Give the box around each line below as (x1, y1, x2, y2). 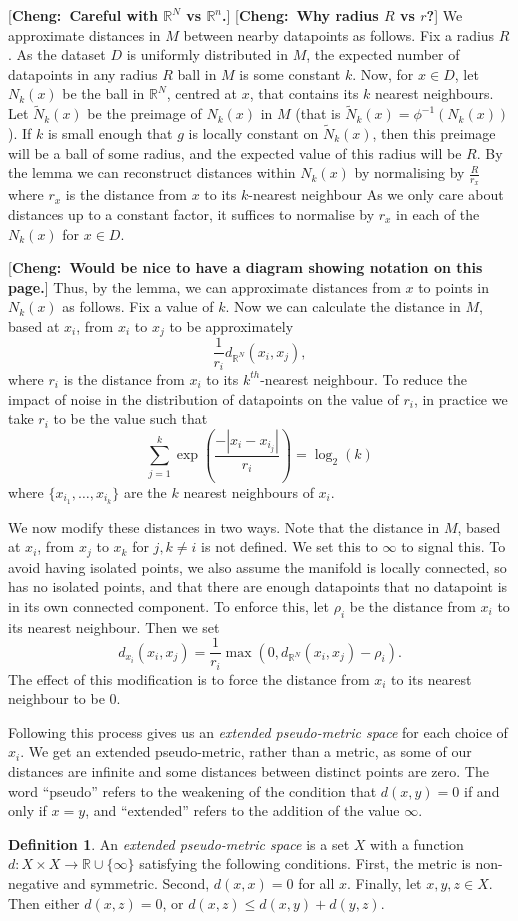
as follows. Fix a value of (62, 296, 214, 317)
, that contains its (249, 83, 359, 104)
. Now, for (352, 63, 414, 84)
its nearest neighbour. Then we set (8, 616, 220, 637)
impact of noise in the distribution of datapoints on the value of (8, 388, 399, 409)
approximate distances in (8, 24, 161, 45)
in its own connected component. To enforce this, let (8, 595, 330, 616)
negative (8, 873, 59, 894)
